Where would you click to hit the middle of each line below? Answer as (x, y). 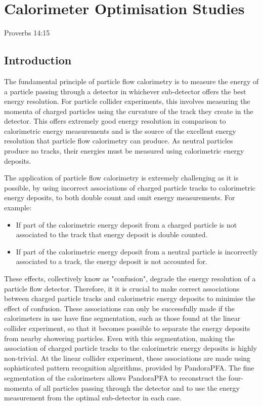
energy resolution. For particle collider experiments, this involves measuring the (127, 101)
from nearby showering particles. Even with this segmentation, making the (120, 338)
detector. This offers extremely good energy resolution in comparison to (115, 121)
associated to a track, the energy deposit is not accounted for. (112, 261)
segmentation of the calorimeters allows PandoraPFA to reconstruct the (115, 377)
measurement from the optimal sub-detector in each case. (93, 398)
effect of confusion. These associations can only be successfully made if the (119, 308)
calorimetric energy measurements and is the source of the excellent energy (120, 131)
